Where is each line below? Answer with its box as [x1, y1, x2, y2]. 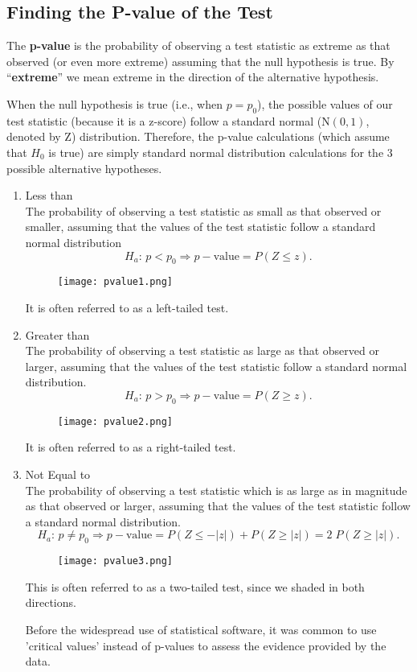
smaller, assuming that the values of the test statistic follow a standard [25, 218, 376, 235]
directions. [25, 594, 76, 611]
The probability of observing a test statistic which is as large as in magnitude [25, 481, 407, 498]
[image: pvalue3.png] [57, 555, 173, 567]
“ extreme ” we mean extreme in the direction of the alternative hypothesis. [6, 68, 379, 85]
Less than [25, 187, 73, 204]
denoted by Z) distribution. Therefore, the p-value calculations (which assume [6, 128, 390, 145]
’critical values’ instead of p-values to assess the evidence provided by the [25, 637, 386, 653]
